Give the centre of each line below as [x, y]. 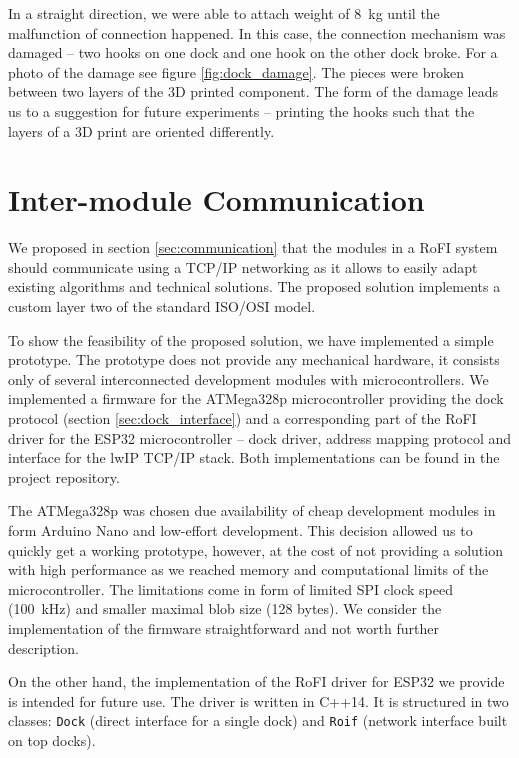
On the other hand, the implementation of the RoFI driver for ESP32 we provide [256, 681]
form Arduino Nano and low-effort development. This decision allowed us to [240, 530]
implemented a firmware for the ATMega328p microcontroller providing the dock [256, 398]
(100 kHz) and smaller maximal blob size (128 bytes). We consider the [225, 608]
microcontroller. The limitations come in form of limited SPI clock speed [230, 588]
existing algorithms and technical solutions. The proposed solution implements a [254, 286]
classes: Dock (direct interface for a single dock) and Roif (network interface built [258, 720]
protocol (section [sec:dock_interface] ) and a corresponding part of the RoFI [242, 418]
